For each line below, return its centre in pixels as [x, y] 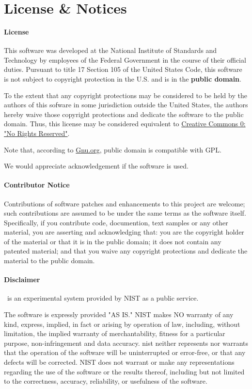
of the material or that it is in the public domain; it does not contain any [113, 241]
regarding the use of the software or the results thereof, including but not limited [124, 371]
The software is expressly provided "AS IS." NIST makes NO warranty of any [119, 314]
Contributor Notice [37, 185]
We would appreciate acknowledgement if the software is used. [96, 166]
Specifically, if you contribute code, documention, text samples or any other [116, 222]
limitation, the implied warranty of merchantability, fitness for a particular [115, 333]
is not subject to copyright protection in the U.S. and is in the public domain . [123, 78]
